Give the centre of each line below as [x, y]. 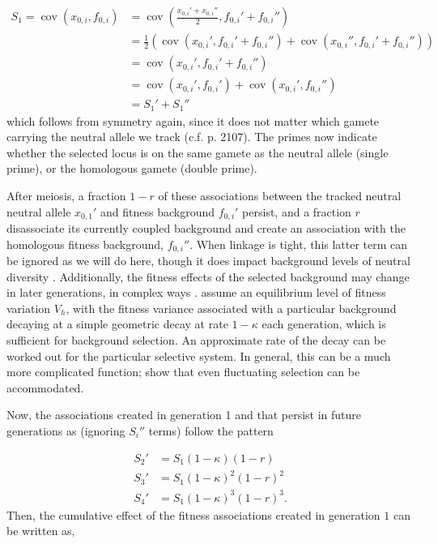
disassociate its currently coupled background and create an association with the [206, 228]
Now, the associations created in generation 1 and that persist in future [184, 415]
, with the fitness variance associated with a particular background [231, 308]
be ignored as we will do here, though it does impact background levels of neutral [208, 261]
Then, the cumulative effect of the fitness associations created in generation [193, 514]
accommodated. [45, 387]
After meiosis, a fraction [66, 195]
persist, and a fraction [297, 211]
